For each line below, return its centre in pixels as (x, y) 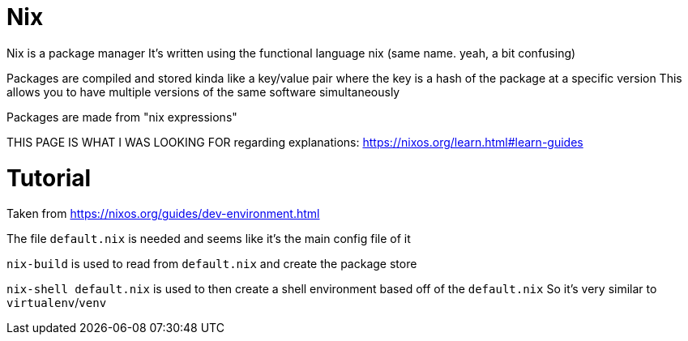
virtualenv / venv (57, 303)
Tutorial (49, 178)
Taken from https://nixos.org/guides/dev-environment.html (163, 214)
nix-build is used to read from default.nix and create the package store (212, 264)
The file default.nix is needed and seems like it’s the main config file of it (209, 239)
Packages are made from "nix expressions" (122, 117)
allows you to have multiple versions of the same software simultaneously (203, 92)
